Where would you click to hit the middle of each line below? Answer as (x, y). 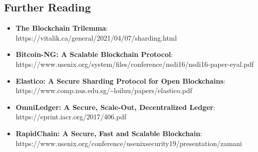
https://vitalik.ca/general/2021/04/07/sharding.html (96, 37)
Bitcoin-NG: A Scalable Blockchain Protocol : (94, 54)
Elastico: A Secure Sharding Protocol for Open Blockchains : (121, 80)
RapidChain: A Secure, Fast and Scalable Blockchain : (109, 133)
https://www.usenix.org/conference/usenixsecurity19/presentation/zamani (129, 143)
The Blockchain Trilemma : (62, 28)
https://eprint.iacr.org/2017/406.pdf (71, 117)
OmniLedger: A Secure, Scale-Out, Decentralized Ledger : (115, 107)
